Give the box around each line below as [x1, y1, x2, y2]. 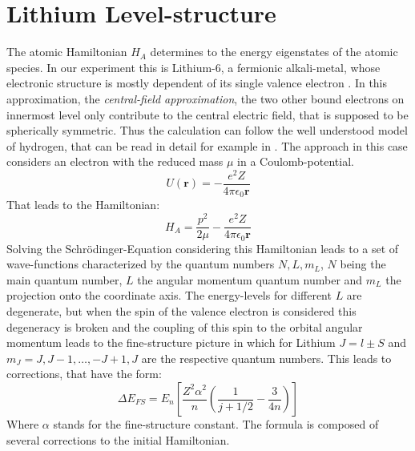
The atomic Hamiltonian [6, 43, 127, 60]
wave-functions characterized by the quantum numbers [6, 256, 275, 272]
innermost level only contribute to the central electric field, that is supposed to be [6, 106, 409, 123]
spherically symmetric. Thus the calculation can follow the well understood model [6, 122, 408, 139]
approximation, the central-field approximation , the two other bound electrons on [6, 90, 405, 107]
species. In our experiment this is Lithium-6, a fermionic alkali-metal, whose [6, 58, 381, 75]
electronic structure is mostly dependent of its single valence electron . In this [6, 74, 388, 91]
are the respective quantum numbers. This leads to [141, 349, 392, 366]
